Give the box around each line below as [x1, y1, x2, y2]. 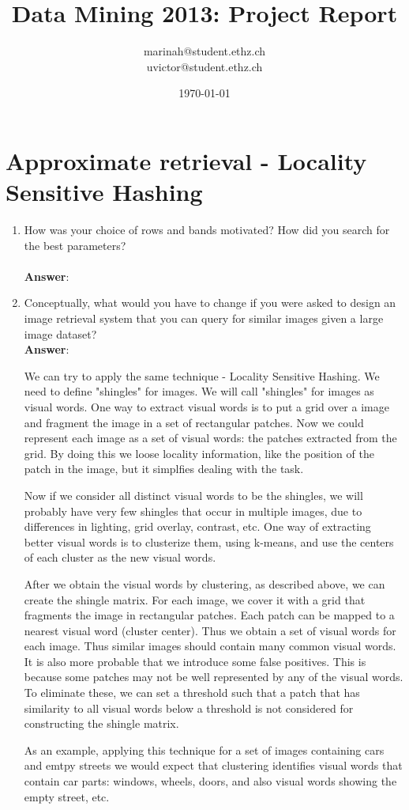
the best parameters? [24, 237, 126, 253]
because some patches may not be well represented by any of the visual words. [24, 668, 403, 685]
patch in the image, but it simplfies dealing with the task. [24, 460, 304, 477]
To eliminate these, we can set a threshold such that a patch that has [24, 684, 360, 701]
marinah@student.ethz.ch [143, 43, 266, 59]
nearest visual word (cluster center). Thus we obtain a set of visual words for [24, 622, 396, 638]
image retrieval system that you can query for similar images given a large [24, 310, 384, 326]
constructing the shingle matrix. [24, 715, 179, 732]
